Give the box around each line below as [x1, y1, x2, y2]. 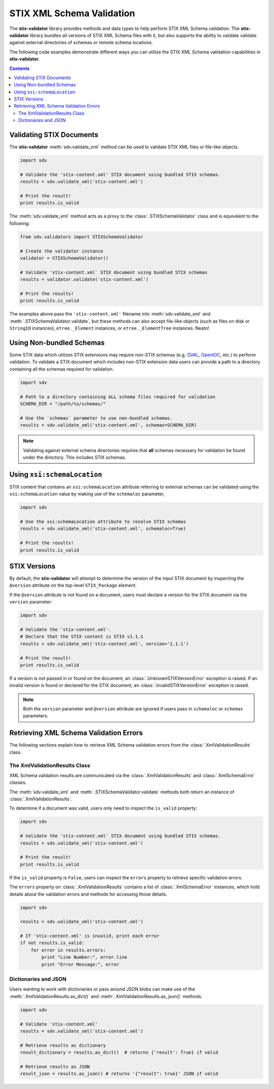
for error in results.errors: [30, 947, 106, 953]
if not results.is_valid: [20, 940, 85, 946]
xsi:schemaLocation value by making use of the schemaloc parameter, [9, 491, 165, 497]
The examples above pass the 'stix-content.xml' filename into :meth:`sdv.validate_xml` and [9, 311, 211, 317]
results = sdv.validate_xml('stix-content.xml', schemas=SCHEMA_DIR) [20, 422, 197, 428]
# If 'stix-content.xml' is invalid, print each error [20, 933, 159, 939]
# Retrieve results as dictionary [20, 1042, 106, 1048]
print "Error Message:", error [41, 962, 119, 967]
